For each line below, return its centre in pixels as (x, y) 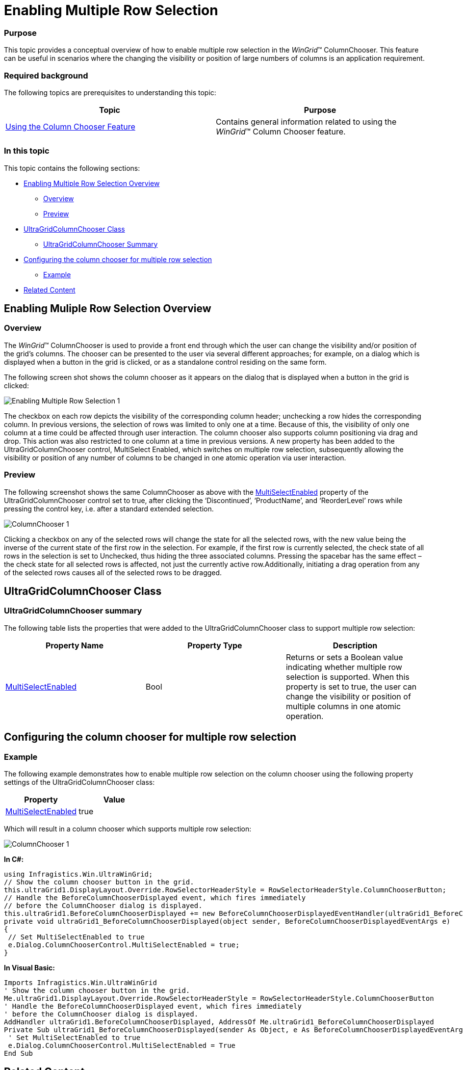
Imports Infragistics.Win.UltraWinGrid (80, 983)
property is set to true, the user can (351, 686)
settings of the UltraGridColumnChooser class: (79, 782)
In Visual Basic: (29, 968)
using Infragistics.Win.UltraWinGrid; (78, 874)
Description (355, 645)
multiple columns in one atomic (343, 706)
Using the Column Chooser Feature (70, 126)
